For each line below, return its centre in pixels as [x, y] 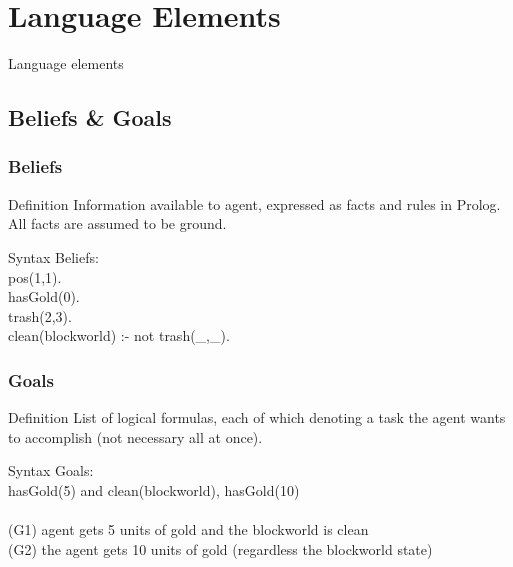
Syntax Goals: [51, 470]
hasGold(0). [44, 296]
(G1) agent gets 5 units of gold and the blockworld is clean [188, 529]
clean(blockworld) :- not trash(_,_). [119, 335]
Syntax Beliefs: [53, 256]
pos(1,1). [35, 276]
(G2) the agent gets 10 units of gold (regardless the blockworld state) [220, 548]
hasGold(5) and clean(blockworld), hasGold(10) [154, 489]
